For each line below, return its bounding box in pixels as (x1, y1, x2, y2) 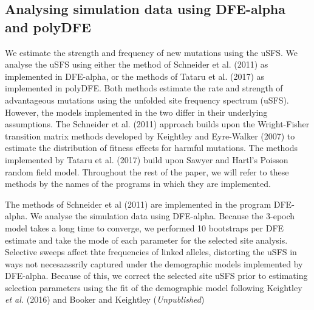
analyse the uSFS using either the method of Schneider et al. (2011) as (5, 58, 268, 71)
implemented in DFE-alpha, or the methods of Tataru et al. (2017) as (5, 69, 265, 82)
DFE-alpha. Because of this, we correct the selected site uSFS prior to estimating (5, 269, 308, 282)
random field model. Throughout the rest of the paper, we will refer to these (5, 165, 289, 178)
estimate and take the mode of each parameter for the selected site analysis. (5, 233, 288, 246)
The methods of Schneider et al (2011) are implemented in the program (5, 197, 271, 210)
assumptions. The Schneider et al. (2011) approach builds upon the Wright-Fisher (5, 118, 310, 130)
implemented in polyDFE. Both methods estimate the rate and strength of (5, 82, 283, 94)
